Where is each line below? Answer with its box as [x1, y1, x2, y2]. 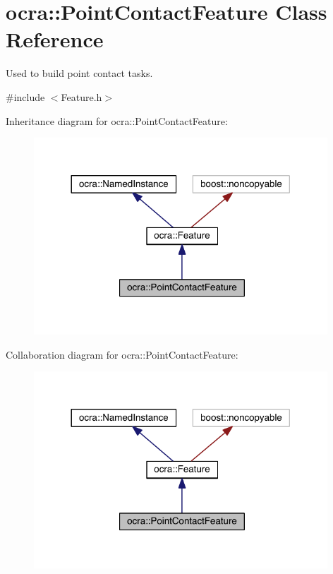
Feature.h [61, 89, 102, 104]
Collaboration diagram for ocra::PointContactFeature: [6, 347, 238, 361]
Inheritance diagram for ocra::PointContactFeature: [6, 113, 228, 128]
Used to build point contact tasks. [6, 66, 153, 80]
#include [6, 89, 45, 104]
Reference [6, 25, 104, 54]
